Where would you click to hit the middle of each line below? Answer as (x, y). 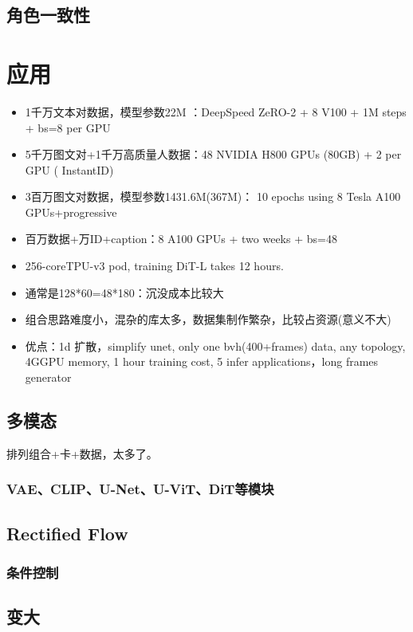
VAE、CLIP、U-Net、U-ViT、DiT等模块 (140, 489)
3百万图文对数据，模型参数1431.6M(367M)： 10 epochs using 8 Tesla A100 (213, 196)
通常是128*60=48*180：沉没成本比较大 (124, 292)
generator (48, 377)
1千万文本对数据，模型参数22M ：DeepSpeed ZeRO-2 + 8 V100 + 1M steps (216, 111)
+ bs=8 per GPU (68, 127)
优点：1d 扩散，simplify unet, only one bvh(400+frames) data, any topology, (215, 345)
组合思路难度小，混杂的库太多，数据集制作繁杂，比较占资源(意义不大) (208, 319)
